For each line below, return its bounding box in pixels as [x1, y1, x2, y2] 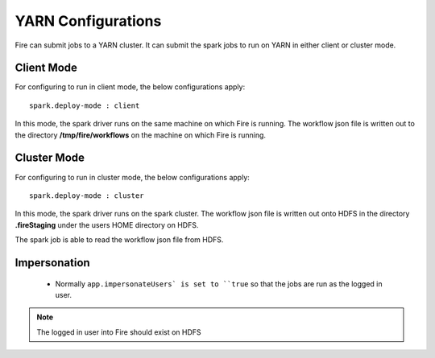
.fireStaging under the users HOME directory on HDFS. [14, 220, 199, 229]
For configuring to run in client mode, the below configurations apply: [14, 82, 246, 92]
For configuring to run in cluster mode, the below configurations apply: [14, 172, 250, 182]
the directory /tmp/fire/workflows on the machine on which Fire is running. [14, 130, 266, 140]
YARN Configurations [14, 12, 162, 30]
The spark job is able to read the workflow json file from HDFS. [14, 235, 224, 245]
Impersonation [14, 256, 90, 270]
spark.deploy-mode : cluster [29, 191, 144, 200]
